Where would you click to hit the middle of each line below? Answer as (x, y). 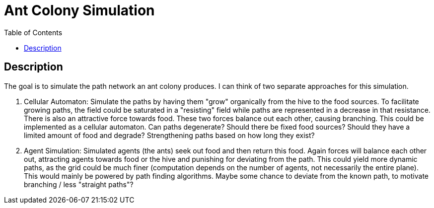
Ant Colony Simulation (79, 10)
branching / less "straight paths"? (79, 184)
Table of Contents (33, 32)
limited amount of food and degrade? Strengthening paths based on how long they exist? (169, 135)
